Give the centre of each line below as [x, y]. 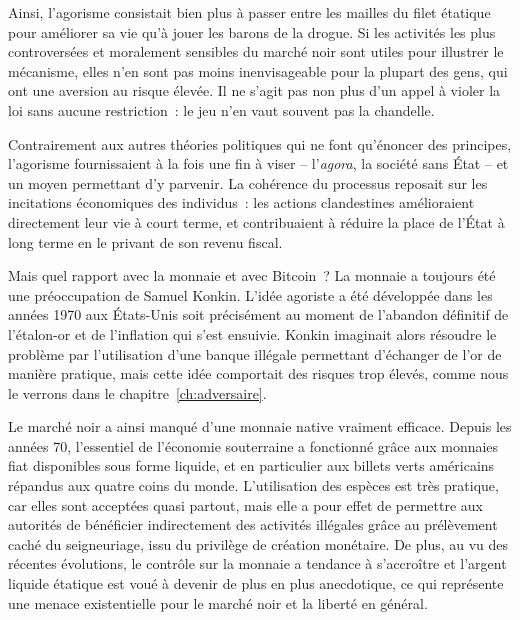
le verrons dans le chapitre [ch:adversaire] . [137, 392]
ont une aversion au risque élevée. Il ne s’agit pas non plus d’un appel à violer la [254, 90]
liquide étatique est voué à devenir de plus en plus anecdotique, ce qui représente [256, 583]
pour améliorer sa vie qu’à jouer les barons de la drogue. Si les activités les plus [252, 31]
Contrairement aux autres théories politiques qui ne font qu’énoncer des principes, [260, 143]
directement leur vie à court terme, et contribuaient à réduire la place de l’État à [256, 221]
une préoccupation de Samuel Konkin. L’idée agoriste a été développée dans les [250, 294]
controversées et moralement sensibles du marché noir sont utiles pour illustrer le [256, 51]
